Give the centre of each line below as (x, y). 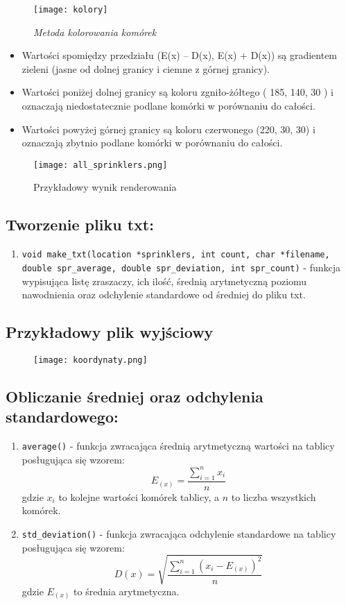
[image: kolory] (71, 10)
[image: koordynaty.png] (90, 360)
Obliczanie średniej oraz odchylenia (135, 397)
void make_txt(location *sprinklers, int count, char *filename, (176, 255)
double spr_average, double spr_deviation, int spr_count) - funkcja (181, 267)
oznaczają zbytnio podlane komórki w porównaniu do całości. (152, 143)
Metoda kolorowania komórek (95, 32)
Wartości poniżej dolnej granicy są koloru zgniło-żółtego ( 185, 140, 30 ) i (178, 92)
